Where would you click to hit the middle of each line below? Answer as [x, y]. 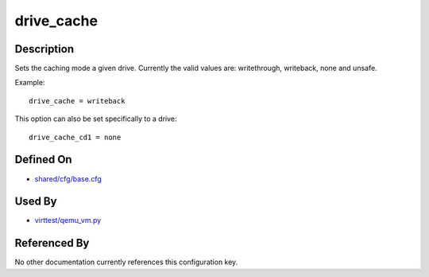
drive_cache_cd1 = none [75, 137]
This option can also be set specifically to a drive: [96, 119]
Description [44, 49]
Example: [30, 83]
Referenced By [52, 243]
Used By [36, 202]
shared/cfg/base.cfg [68, 178]
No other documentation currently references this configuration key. [126, 262]
